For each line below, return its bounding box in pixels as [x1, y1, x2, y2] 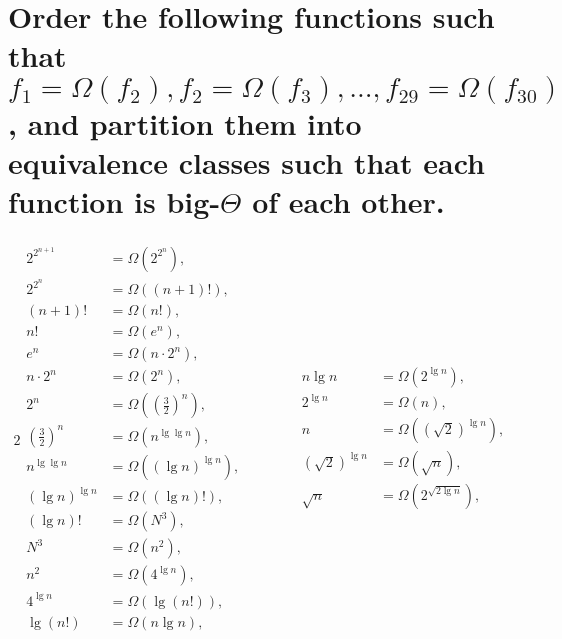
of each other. [252, 180, 445, 221]
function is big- [8, 180, 221, 221]
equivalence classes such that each [8, 141, 485, 182]
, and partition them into [8, 102, 362, 143]
